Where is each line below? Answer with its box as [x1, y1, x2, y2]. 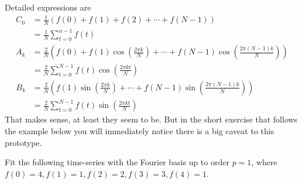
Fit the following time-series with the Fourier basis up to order [5, 156, 229, 168]
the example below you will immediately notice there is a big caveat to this [5, 125, 274, 137]
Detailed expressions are [5, 1, 91, 13]
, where [251, 156, 277, 168]
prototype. [5, 136, 42, 148]
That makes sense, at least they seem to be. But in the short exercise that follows [5, 113, 298, 125]
